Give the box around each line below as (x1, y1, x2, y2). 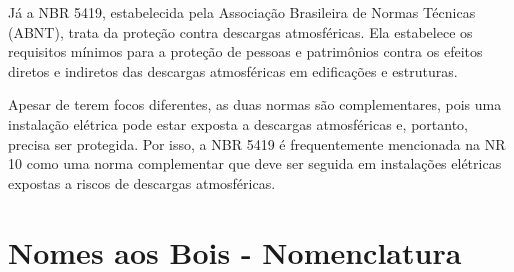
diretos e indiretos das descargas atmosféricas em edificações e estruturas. (8, 60, 458, 81)
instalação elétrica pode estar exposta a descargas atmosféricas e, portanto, (8, 113, 468, 134)
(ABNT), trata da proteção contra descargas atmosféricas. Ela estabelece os (8, 21, 473, 42)
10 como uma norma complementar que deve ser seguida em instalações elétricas (8, 153, 502, 174)
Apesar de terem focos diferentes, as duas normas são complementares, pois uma (8, 94, 502, 115)
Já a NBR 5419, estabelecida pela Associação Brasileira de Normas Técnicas (8, 2, 476, 22)
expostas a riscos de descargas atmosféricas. (8, 172, 276, 193)
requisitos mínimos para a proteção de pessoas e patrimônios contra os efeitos (8, 41, 483, 62)
